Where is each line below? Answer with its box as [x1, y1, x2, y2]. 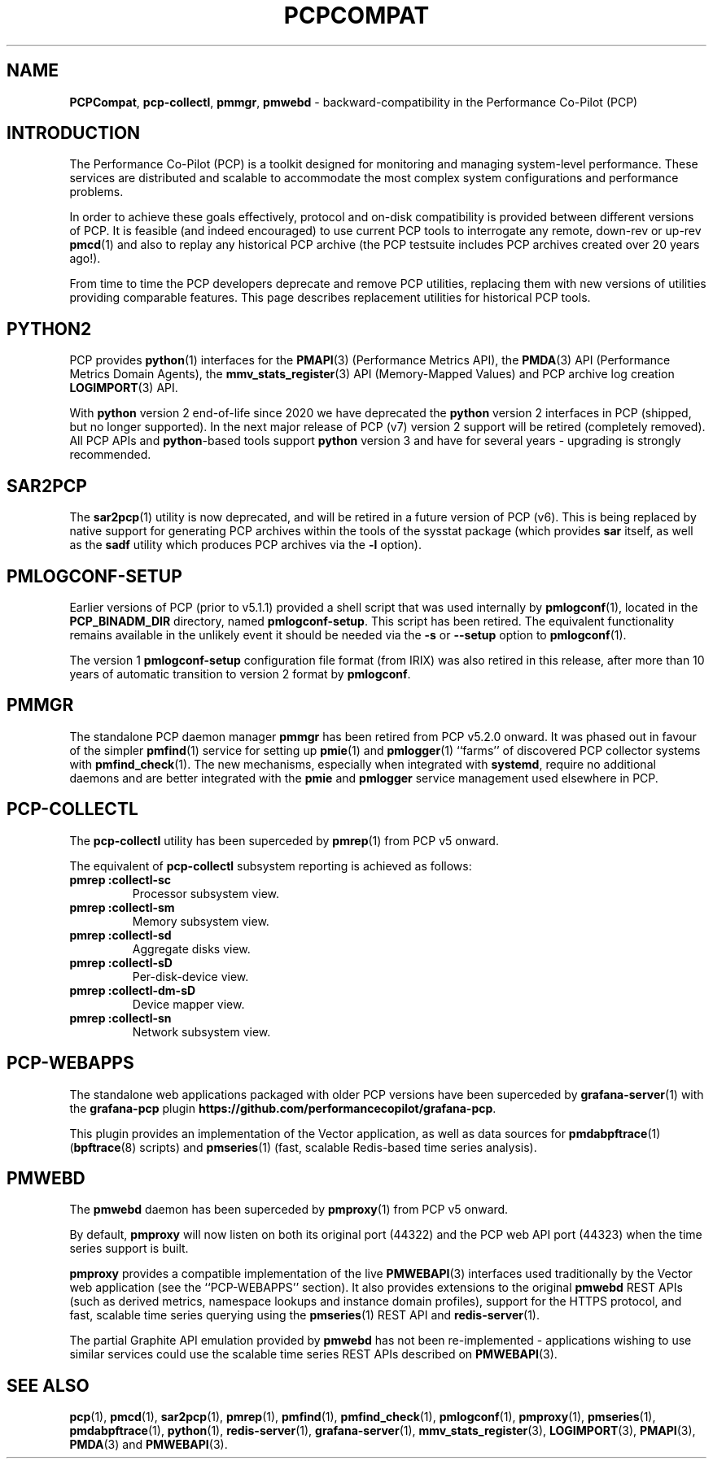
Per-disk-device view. [132, 969, 249, 983]
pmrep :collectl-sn [69, 1010, 172, 1025]
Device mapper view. [132, 996, 245, 1011]
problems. [69, 185, 124, 199]
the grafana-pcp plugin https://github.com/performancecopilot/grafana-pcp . [69, 1101, 496, 1115]
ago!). [69, 251, 101, 266]
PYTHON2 [7, 318, 92, 339]
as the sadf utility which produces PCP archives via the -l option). [69, 538, 422, 552]
